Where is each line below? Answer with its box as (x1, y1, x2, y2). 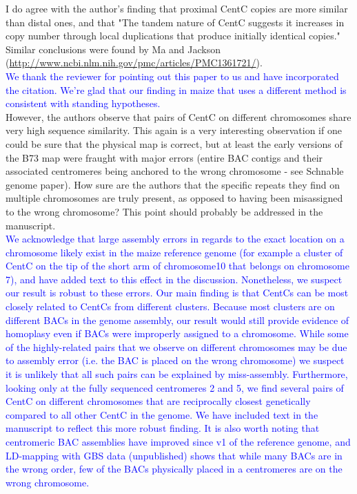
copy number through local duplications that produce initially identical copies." (6, 28, 340, 43)
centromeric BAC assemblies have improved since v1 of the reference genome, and (6, 435, 351, 448)
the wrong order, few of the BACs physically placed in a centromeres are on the (6, 462, 343, 476)
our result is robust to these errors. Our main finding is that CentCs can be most (6, 285, 349, 300)
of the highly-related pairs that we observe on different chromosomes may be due (6, 339, 347, 354)
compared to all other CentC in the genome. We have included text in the (6, 407, 318, 421)
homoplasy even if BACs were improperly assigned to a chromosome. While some (6, 326, 349, 341)
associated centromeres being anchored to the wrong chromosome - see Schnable (6, 164, 344, 178)
